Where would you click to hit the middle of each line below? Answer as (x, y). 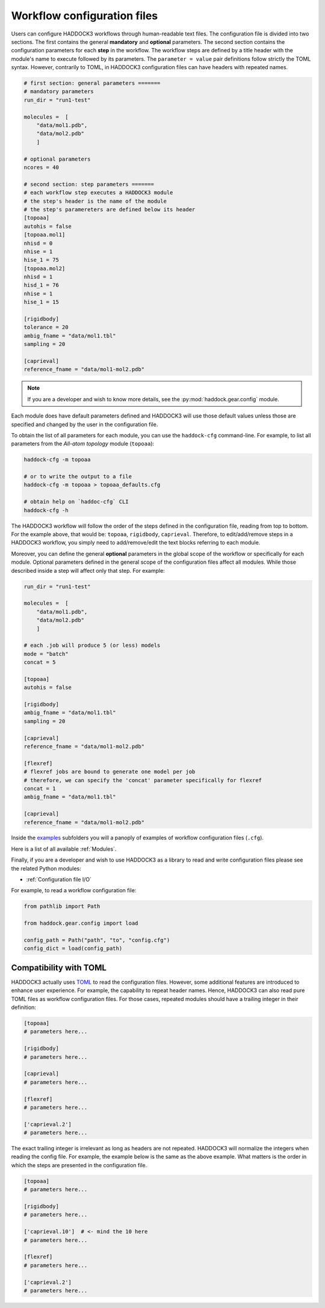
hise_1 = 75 (42, 260)
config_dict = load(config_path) (73, 949)
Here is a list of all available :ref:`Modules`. (64, 849)
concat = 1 (40, 788)
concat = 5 (40, 662)
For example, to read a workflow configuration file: (74, 890)
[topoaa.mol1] (45, 235)
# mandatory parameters (59, 91)
